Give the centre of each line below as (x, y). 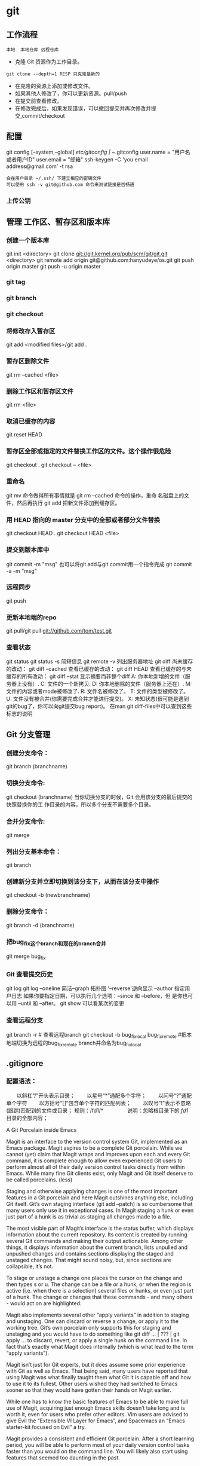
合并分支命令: (26, 821)
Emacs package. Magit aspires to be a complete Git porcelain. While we (94, 1148)
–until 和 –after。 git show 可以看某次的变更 (71, 1003)
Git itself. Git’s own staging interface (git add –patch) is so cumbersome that (99, 1204)
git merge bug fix (26, 957)
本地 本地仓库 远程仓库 (33, 50)
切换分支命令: (26, 783)
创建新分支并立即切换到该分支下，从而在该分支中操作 (83, 881)
